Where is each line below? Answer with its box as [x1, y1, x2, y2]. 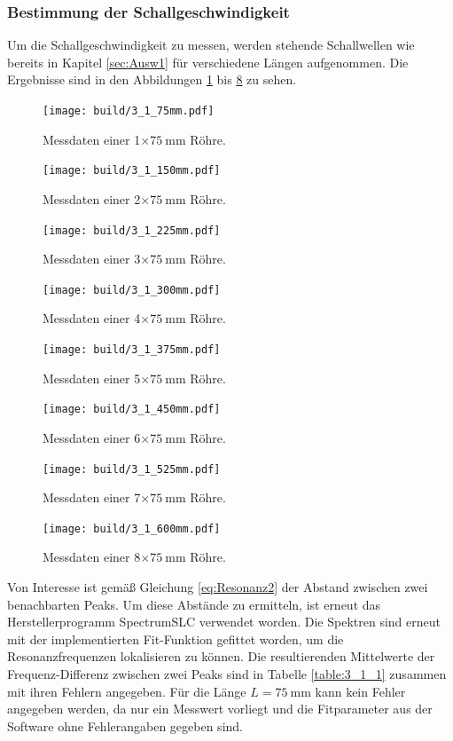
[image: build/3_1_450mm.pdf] [43, 403, 221, 416]
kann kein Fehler [315, 682, 406, 700]
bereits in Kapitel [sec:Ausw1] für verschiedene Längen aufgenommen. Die [7, 52, 409, 71]
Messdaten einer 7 [43, 488, 141, 507]
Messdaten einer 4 [43, 309, 141, 327]
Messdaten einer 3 [43, 249, 141, 268]
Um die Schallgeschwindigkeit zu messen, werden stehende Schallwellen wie [7, 35, 415, 54]
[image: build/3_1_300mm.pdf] [43, 283, 221, 296]
